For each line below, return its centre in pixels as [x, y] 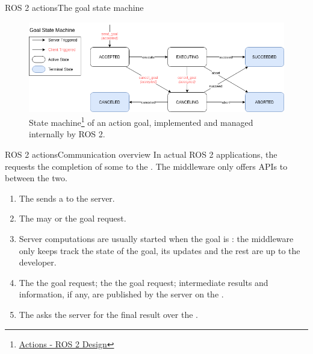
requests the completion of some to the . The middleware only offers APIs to [146, 166]
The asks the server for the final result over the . [108, 314]
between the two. [36, 178]
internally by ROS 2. [67, 134]
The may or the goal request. [73, 218]
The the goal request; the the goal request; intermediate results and [144, 282]
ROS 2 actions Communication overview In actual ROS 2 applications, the [141, 154]
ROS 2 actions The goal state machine [74, 7]
